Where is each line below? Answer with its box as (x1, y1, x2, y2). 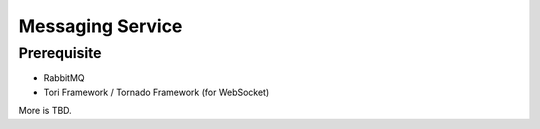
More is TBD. (18, 105, 72, 117)
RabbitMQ (43, 72, 85, 84)
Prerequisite (18, 44, 102, 62)
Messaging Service (18, 15, 183, 37)
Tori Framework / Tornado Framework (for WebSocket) (43, 86, 270, 98)
